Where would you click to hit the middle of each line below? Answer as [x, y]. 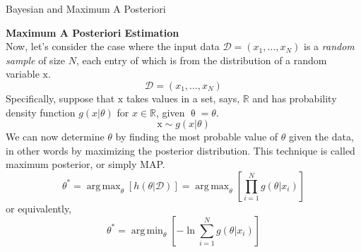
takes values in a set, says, [183, 98]
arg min [147, 230]
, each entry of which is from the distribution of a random [201, 60]
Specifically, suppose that [60, 98]
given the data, [321, 137]
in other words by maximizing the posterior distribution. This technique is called [180, 150]
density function [41, 112]
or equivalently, [39, 208]
